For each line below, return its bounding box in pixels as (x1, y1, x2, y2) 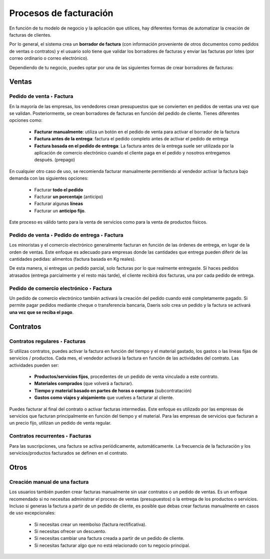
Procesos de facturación (9, 8, 113, 19)
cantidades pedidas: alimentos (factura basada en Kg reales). (9, 256, 136, 262)
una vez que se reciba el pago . (9, 309, 74, 315)
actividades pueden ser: (9, 362, 59, 368)
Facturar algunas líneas (34, 201, 83, 207)
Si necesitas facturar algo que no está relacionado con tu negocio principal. (34, 542, 190, 548)
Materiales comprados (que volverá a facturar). (34, 381, 133, 387)
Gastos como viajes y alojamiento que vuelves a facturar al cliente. (34, 395, 174, 401)
